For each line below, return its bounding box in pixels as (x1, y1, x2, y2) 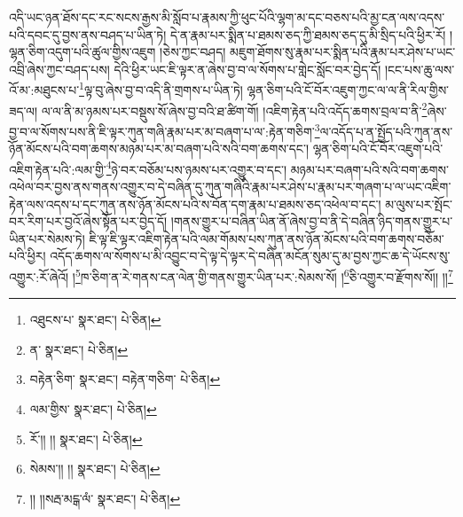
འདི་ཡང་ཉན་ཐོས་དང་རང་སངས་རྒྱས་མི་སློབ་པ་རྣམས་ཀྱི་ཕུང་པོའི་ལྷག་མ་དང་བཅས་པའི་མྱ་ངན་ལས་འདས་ (9, 8, 445, 26)
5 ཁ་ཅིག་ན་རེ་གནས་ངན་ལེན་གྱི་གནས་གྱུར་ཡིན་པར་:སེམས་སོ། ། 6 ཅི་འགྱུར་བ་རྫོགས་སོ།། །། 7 (75, 264, 453, 286)
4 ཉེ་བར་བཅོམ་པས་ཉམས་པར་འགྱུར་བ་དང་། (106, 157, 287, 178)
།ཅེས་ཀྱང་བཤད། (160, 43, 226, 61)
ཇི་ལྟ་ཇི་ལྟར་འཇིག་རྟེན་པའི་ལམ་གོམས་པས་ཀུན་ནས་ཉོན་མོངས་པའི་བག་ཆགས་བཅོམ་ (89, 229, 444, 247)
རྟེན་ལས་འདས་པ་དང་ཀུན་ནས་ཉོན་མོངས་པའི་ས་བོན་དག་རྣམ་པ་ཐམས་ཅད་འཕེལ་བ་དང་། (9, 194, 381, 213)
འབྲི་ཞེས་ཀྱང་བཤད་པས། (9, 59, 110, 78)
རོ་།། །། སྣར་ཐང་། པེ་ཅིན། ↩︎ (29, 429, 143, 448)
